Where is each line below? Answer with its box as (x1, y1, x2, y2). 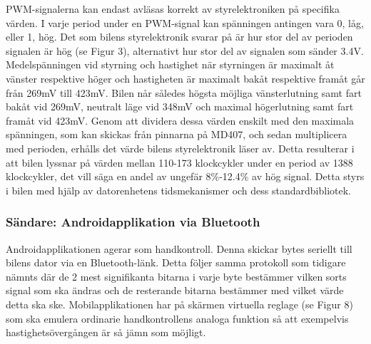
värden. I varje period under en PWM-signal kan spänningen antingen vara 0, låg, (6, 15, 364, 30)
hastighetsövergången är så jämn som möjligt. (6, 325, 206, 340)
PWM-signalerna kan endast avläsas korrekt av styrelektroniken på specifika (6, 1, 340, 16)
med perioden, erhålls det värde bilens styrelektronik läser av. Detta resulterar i (6, 140, 355, 155)
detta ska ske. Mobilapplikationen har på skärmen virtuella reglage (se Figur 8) (6, 296, 353, 311)
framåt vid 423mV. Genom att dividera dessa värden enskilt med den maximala (6, 113, 355, 127)
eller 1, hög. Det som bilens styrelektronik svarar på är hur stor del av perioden (6, 29, 353, 44)
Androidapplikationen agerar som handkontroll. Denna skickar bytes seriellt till (6, 241, 352, 256)
